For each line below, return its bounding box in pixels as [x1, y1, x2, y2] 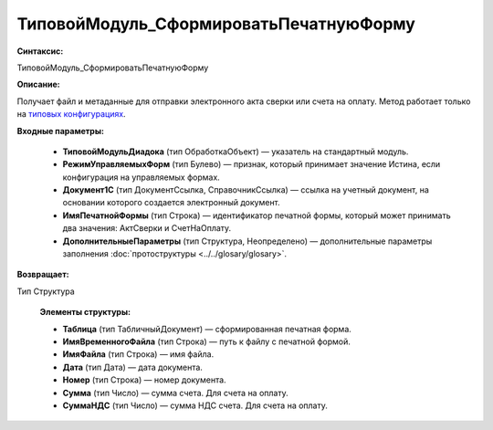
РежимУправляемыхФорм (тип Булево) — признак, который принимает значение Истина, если [62, 159, 441, 170]
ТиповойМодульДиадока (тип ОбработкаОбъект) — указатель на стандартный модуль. [62, 146, 409, 157]
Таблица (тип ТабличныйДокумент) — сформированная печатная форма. [62, 323, 351, 334]
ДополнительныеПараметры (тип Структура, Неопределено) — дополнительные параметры [62, 236, 433, 246]
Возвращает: [16, 269, 69, 280]
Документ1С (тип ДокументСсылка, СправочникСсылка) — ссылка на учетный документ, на [62, 184, 429, 195]
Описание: [16, 79, 61, 90]
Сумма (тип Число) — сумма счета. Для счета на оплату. [62, 387, 288, 398]
